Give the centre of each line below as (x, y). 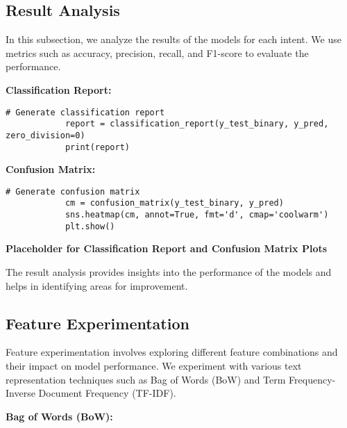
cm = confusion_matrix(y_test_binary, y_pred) (174, 203)
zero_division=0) (45, 135)
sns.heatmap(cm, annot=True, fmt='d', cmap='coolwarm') (197, 215)
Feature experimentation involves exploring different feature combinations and (172, 352)
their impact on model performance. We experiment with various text (154, 365)
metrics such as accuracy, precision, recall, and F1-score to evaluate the (157, 52)
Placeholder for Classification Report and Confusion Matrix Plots (167, 248)
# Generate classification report (85, 112)
